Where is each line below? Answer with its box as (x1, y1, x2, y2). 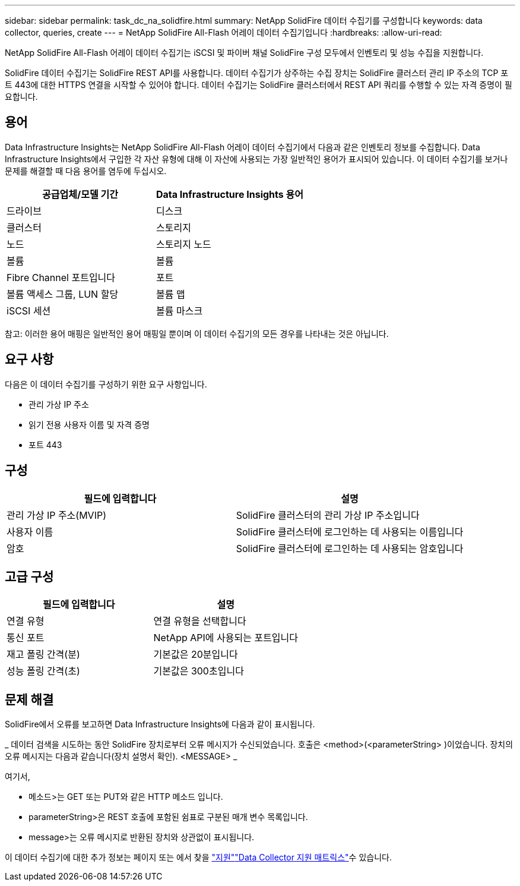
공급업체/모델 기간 (42, 188, 118, 200)
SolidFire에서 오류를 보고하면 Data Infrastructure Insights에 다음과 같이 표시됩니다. (5, 719, 315, 730)
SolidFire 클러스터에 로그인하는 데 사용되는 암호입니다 (236, 542, 464, 554)
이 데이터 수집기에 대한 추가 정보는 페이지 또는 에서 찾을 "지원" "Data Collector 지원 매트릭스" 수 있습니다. (5, 852, 392, 863)
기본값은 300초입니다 (153, 665, 244, 677)
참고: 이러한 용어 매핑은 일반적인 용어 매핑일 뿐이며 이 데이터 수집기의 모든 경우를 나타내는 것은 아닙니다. (5, 328, 389, 339)
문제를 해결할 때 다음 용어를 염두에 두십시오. (5, 165, 167, 176)
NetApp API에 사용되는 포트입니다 (153, 632, 299, 644)
